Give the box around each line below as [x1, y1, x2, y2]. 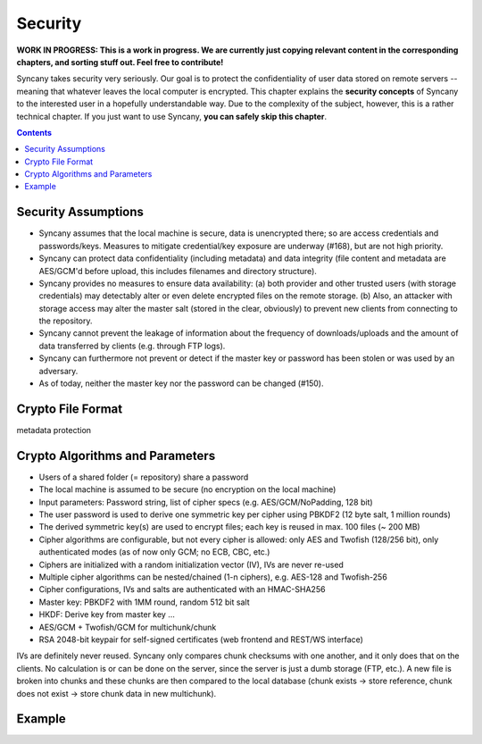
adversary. [38, 365, 79, 376]
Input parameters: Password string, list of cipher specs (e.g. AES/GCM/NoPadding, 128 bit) [38, 497, 374, 507]
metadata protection [16, 424, 92, 435]
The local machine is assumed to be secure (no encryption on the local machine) [38, 484, 337, 495]
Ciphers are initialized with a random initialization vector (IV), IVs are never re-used [38, 559, 344, 570]
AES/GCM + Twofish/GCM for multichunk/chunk [38, 622, 217, 632]
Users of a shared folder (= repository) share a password [38, 472, 249, 482]
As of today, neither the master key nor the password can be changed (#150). [38, 378, 325, 389]
